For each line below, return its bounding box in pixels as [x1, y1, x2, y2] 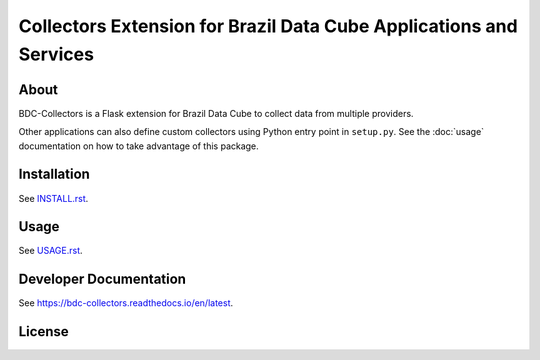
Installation [18, 166, 90, 183]
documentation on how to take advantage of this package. [18, 140, 259, 152]
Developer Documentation [18, 271, 187, 288]
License [18, 323, 69, 340]
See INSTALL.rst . [18, 192, 89, 204]
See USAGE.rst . [18, 245, 84, 257]
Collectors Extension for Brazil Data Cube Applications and [18, 15, 519, 37]
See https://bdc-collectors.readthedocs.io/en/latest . [18, 297, 234, 309]
